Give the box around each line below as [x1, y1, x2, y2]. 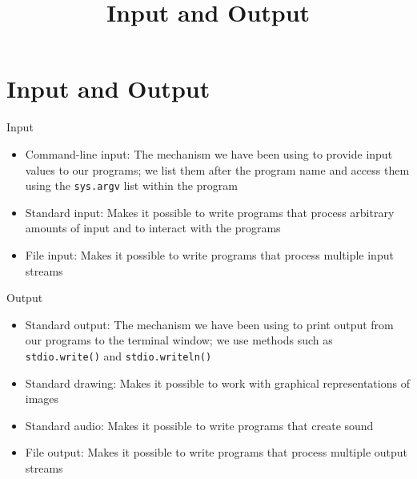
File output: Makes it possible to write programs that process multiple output [25, 444, 408, 461]
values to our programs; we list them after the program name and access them [25, 161, 410, 178]
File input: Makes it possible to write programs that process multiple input [25, 246, 394, 263]
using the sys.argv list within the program [25, 177, 238, 194]
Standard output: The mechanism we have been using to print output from [25, 316, 394, 332]
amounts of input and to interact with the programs [25, 219, 281, 236]
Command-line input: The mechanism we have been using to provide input [25, 145, 393, 162]
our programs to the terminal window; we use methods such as [25, 332, 333, 348]
